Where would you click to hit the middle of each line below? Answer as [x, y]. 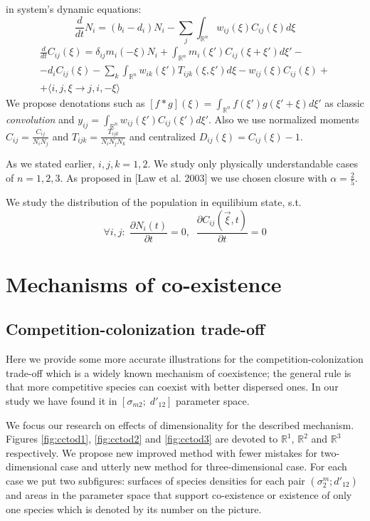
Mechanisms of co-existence [144, 283]
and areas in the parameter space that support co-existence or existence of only [179, 495]
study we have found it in [62, 401]
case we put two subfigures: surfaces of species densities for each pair [155, 480]
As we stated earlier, [51, 164]
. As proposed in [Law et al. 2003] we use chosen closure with [194, 177]
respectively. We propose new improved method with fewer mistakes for [162, 452]
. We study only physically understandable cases [253, 164]
